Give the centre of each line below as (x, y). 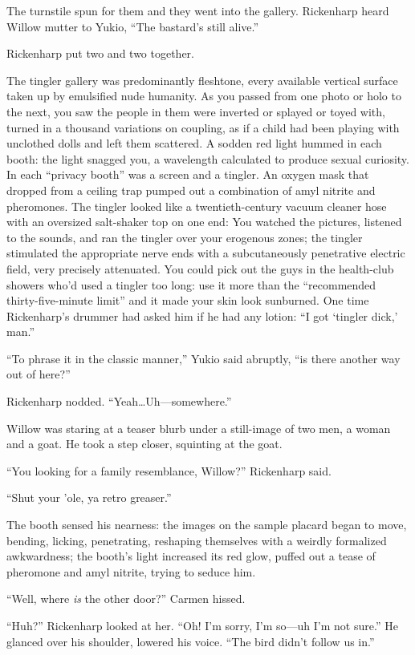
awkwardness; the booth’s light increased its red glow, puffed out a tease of (191, 556)
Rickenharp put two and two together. (100, 53)
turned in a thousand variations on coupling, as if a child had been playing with (203, 127)
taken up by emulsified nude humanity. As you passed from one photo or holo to (204, 96)
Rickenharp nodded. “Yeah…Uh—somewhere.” (119, 401)
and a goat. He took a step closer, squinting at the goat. (144, 444)
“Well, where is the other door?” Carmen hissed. (126, 598)
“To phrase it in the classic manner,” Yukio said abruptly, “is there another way (203, 358)
